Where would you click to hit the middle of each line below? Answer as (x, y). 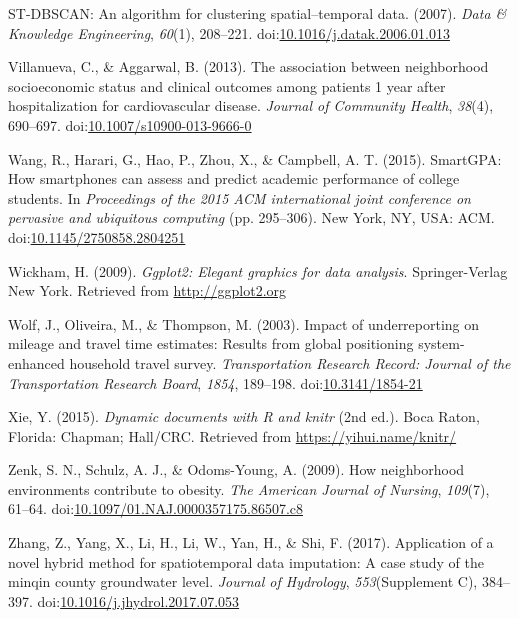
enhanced (36, 362)
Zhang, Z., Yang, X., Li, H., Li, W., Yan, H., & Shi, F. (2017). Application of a (251, 542)
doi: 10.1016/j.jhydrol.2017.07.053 (138, 600)
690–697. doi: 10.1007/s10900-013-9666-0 (130, 124)
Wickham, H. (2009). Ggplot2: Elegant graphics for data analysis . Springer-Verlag (258, 270)
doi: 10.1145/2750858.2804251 (97, 236)
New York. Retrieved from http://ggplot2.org (147, 290)
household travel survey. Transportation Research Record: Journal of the (290, 362)
